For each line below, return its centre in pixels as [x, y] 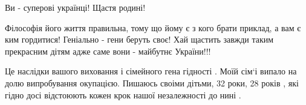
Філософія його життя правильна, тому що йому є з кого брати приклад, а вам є [153, 27]
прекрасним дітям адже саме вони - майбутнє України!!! [108, 51]
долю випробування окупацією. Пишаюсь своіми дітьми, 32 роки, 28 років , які [152, 82]
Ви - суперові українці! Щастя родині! [75, 7]
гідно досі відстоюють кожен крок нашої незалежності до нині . [123, 94]
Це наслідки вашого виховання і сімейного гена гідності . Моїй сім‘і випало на [151, 71]
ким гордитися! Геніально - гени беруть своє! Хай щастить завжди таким [139, 39]
